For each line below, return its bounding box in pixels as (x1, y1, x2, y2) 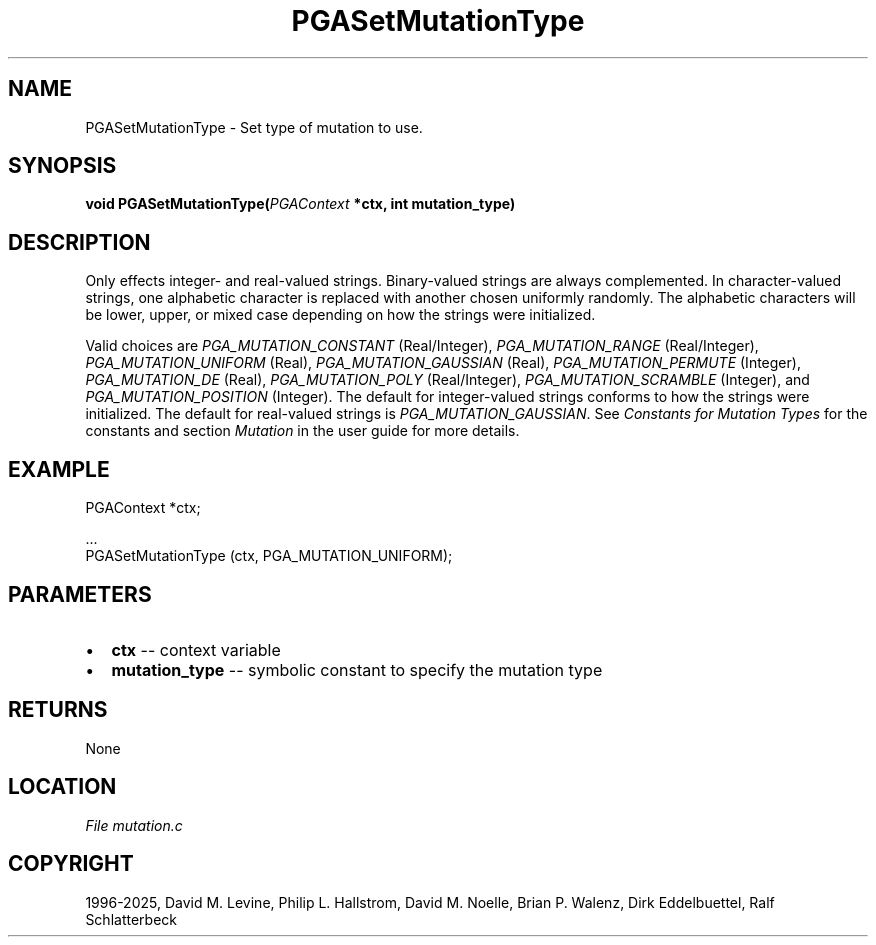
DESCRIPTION (8, 229, 151, 255)
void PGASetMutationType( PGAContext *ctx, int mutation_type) (85, 195, 516, 213)
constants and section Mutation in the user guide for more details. (85, 422, 520, 440)
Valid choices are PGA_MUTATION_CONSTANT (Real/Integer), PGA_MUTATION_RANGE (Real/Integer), (85, 337, 759, 355)
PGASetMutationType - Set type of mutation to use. (85, 118, 423, 136)
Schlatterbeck (85, 910, 177, 928)
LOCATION (8, 774, 117, 800)
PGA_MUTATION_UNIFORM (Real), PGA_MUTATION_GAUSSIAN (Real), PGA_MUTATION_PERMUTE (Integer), (85, 354, 801, 372)
